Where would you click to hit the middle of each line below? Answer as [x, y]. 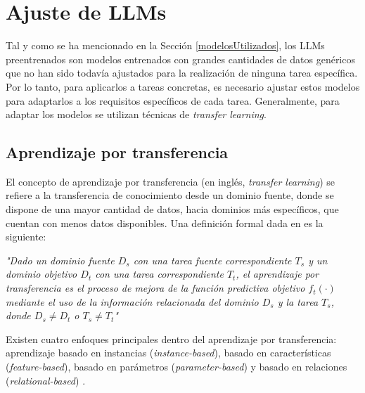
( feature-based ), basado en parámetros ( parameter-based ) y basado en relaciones [177, 367]
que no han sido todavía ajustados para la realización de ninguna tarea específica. [182, 73]
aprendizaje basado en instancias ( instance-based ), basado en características [168, 353]
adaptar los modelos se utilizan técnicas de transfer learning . [136, 114]
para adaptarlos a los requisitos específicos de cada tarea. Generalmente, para [173, 100]
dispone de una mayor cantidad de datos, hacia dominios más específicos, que [172, 209]
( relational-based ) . [46, 380]
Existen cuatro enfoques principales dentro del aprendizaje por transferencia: [171, 339]
